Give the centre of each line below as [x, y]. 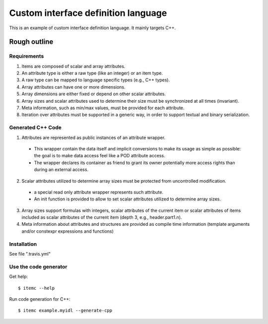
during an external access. [61, 170]
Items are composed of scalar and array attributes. [73, 66]
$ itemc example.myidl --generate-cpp [65, 311]
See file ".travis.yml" [30, 254]
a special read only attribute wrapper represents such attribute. [99, 192]
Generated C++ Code [35, 128]
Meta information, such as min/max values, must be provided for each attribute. [103, 108]
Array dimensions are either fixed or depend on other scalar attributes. [94, 94]
